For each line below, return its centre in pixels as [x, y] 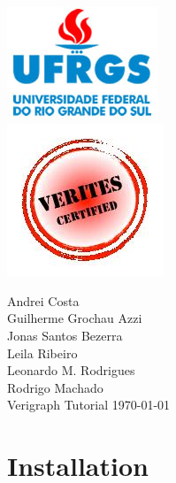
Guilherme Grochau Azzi [75, 318]
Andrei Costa [43, 300]
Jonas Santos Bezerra [65, 335]
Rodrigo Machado [55, 387]
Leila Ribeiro [42, 353]
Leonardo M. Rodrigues [71, 370]
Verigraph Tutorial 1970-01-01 [89, 405]
